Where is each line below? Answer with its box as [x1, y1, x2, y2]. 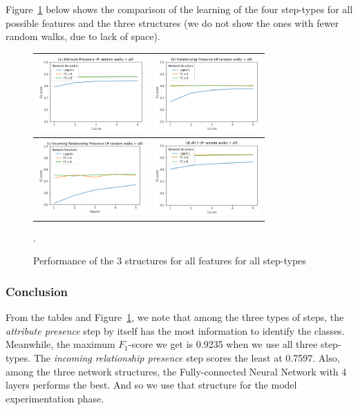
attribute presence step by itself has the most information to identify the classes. [6, 323, 345, 338]
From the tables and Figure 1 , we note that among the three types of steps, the [6, 310, 344, 324]
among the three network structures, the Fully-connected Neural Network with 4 [6, 364, 347, 378]
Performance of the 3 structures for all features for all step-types [33, 253, 306, 268]
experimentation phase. [6, 391, 104, 405]
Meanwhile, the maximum [6, 337, 115, 351]
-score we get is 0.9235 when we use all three [129, 337, 318, 351]
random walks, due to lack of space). [6, 29, 160, 43]
